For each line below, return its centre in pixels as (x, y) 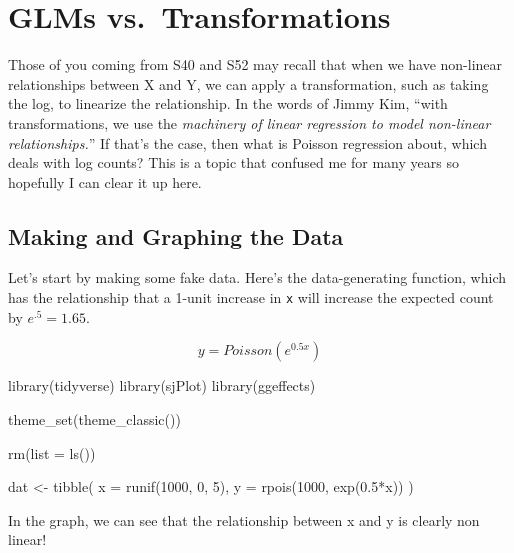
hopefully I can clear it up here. (105, 181)
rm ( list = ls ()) (52, 452)
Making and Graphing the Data (176, 235)
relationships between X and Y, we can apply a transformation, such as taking (248, 83)
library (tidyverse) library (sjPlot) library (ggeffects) (162, 385)
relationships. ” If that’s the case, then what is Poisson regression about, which (247, 142)
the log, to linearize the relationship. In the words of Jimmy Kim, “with (228, 103)
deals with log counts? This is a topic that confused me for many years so (233, 162)
